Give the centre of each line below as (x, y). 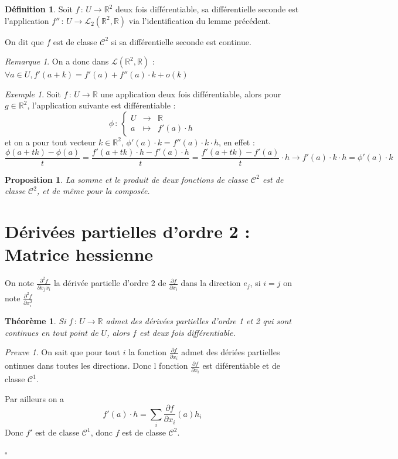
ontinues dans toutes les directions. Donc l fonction (96, 365)
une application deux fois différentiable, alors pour (191, 93)
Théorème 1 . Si (35, 321)
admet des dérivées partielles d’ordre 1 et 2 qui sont (198, 321)
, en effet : (237, 142)
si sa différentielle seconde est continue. (181, 41)
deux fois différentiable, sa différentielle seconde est (207, 9)
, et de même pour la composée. (93, 191)
